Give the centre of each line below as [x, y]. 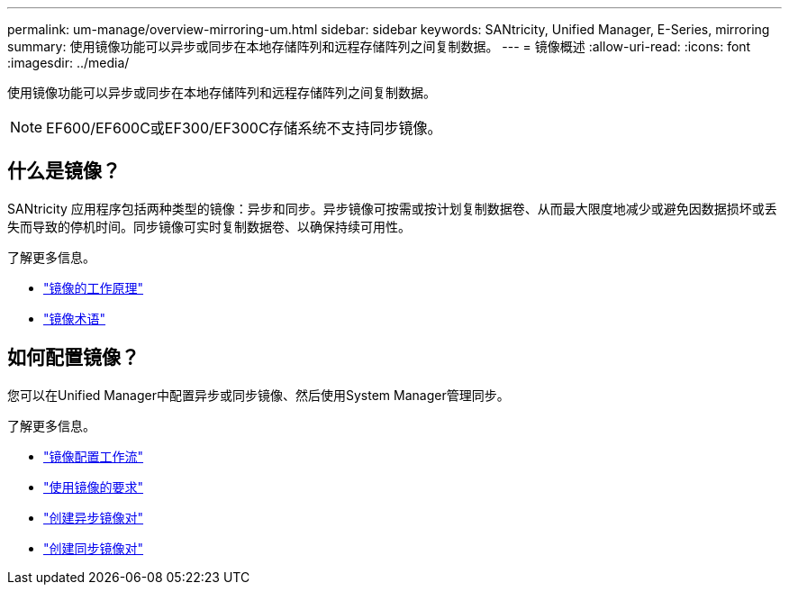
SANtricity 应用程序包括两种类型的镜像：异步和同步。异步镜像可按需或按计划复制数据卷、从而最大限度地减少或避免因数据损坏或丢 [392, 208]
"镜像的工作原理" [94, 287]
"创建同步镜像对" [94, 548]
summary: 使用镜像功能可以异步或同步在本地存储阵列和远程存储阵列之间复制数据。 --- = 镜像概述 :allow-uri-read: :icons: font [379, 46]
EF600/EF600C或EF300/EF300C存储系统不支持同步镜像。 [244, 128]
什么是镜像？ [64, 171]
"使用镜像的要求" [94, 487]
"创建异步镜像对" [94, 517]
